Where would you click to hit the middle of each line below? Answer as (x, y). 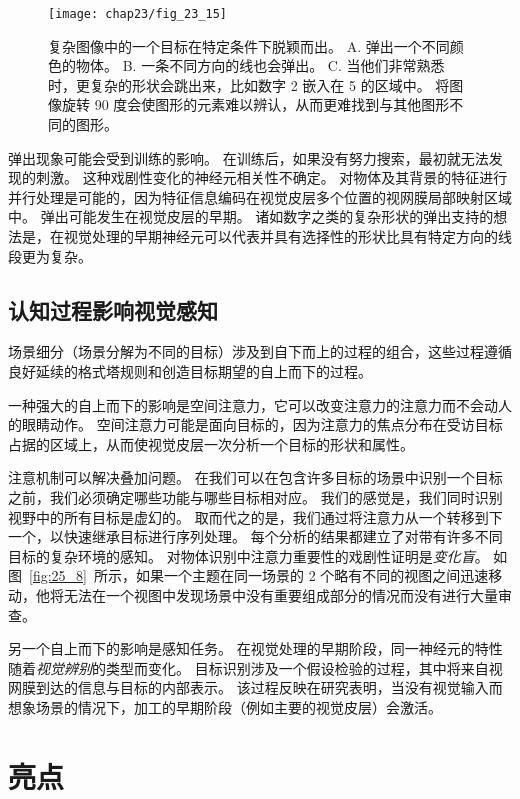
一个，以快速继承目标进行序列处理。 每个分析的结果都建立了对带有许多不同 (255, 536)
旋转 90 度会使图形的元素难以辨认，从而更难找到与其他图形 (255, 104)
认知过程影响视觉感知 (113, 309)
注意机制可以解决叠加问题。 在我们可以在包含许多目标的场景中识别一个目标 (255, 477)
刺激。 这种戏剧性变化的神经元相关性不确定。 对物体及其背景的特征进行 (271, 177)
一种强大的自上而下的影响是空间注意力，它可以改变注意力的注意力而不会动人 (260, 404)
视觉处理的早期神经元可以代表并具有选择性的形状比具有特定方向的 (280, 236)
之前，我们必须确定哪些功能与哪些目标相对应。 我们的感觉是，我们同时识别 (255, 496)
